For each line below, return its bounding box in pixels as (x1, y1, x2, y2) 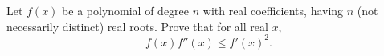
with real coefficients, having (202, 2, 344, 18)
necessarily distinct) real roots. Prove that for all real (6, 18, 268, 34)
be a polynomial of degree (62, 2, 190, 18)
